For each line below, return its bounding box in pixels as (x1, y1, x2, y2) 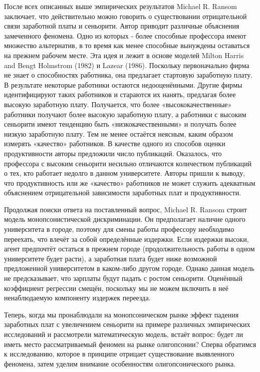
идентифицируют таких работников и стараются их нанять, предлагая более (4, 89, 236, 100)
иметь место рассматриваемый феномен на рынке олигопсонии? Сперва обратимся (4, 338, 256, 349)
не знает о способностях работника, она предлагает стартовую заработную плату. (4, 70, 253, 80)
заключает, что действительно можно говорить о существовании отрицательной (4, 11, 247, 21)
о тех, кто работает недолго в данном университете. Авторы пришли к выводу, (4, 168, 245, 178)
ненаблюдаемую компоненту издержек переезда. (4, 292, 151, 303)
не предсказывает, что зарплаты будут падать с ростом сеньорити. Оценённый (4, 273, 243, 283)
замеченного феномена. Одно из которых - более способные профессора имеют (4, 30, 246, 41)
